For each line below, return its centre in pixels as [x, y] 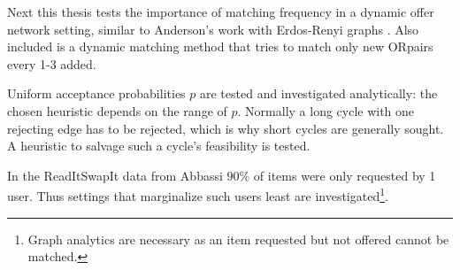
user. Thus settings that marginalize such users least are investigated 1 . [198, 194]
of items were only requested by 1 [345, 175]
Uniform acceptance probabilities [96, 93]
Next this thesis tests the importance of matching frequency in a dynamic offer [221, 12]
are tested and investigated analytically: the [318, 93]
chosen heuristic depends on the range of [117, 110]
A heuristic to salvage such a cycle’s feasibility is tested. [159, 146]
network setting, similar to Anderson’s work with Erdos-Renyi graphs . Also [213, 29]
